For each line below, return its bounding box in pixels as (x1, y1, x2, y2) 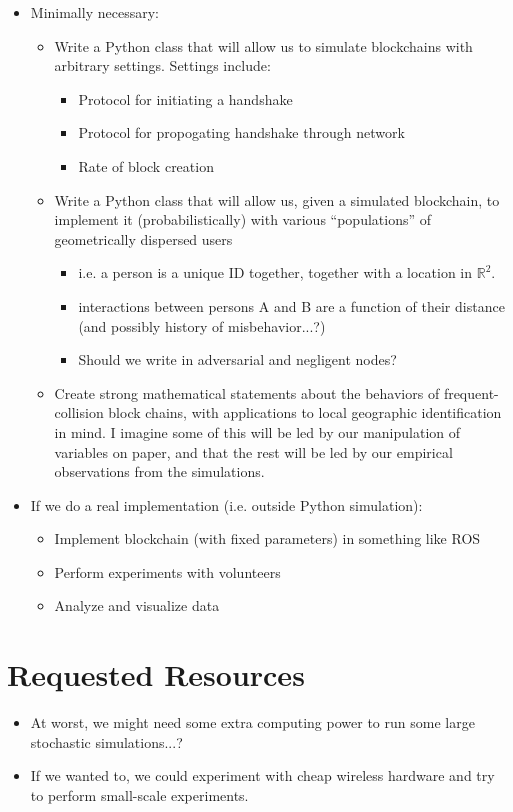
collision (54, 402, 104, 423)
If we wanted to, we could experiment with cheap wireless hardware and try (30, 765, 495, 786)
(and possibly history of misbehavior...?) (78, 315, 326, 336)
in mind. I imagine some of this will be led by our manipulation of (54, 421, 461, 442)
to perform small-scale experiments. (30, 784, 249, 805)
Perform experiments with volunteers (54, 561, 281, 582)
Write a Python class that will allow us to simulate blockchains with (54, 35, 473, 56)
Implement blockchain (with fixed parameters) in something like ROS (54, 528, 481, 549)
